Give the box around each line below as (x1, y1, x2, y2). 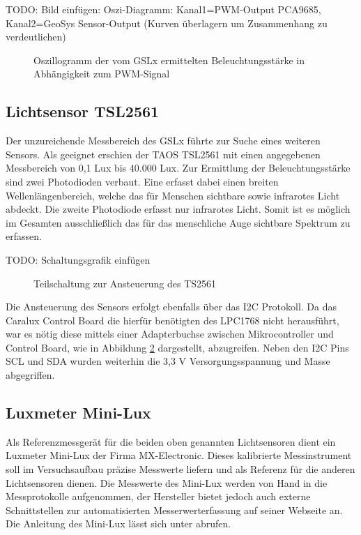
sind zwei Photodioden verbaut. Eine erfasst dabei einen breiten (6, 174, 279, 188)
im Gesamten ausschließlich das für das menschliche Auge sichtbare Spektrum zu (6, 215, 351, 229)
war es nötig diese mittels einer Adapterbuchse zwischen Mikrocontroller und (6, 326, 334, 341)
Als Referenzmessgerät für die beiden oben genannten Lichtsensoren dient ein (6, 434, 336, 449)
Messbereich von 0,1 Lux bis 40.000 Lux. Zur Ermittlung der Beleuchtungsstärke (6, 160, 351, 175)
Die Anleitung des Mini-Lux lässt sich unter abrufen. (6, 516, 231, 531)
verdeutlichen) (6, 29, 66, 44)
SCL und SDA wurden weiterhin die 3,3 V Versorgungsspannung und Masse (6, 354, 330, 368)
